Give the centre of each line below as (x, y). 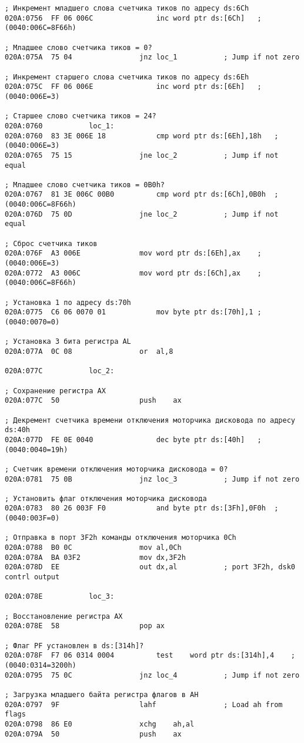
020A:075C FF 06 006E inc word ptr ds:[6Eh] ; (133, 87)
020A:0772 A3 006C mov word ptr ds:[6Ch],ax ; (133, 273)
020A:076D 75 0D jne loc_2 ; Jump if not (142, 214)
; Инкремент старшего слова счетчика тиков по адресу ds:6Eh (127, 77)
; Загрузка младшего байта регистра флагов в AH (102, 694)
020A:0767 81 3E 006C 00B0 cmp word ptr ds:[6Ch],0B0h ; (142, 195)
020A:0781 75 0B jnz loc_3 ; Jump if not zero (152, 479)
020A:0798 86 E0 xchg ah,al (100, 724)
